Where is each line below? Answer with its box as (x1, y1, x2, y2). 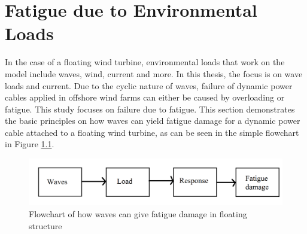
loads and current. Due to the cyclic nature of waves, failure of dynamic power (5, 79, 293, 92)
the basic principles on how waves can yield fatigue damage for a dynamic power (5, 114, 300, 127)
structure (29, 219, 62, 232)
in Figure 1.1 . (5, 138, 54, 150)
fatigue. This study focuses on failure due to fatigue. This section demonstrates (5, 102, 295, 115)
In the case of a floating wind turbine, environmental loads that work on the (5, 56, 285, 68)
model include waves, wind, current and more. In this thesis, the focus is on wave (5, 67, 303, 80)
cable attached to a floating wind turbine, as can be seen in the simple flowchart (5, 126, 299, 138)
